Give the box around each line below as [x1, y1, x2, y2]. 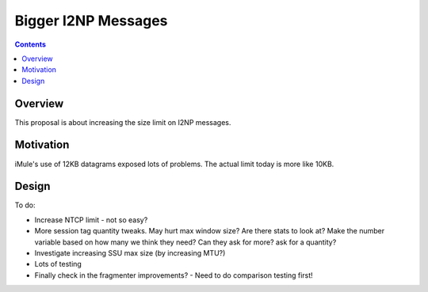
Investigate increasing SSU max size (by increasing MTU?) [34, 248, 226, 257]
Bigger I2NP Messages [14, 12, 168, 29]
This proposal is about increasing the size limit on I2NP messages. [14, 117, 231, 127]
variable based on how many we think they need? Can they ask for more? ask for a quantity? [34, 237, 337, 247]
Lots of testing [34, 260, 82, 269]
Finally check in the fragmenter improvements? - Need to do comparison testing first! [34, 270, 313, 280]
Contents [14, 40, 47, 49]
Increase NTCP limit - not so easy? [34, 214, 148, 225]
